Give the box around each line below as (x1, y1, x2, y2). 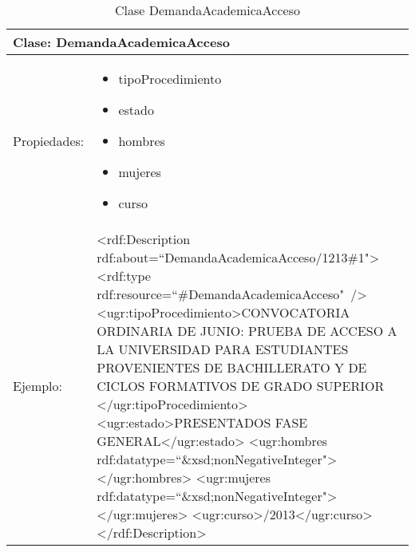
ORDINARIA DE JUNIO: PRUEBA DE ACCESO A (97, 321, 397, 340)
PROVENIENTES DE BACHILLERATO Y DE (97, 358, 367, 377)
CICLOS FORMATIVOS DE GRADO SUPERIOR (97, 377, 385, 395)
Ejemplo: (13, 377, 63, 395)
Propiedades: (13, 132, 85, 150)
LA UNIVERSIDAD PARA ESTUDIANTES (97, 340, 349, 358)
